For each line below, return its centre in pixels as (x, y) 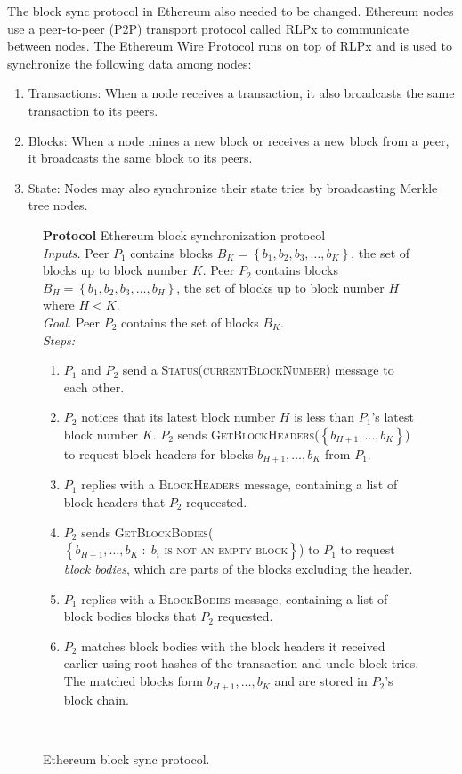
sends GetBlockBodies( (147, 532)
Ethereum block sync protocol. (126, 758)
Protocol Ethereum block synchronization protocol (184, 234)
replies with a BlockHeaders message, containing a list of (239, 484)
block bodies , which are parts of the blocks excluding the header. (238, 569)
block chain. (96, 699)
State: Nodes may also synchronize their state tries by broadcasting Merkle (233, 187)
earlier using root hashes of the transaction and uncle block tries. (241, 663)
